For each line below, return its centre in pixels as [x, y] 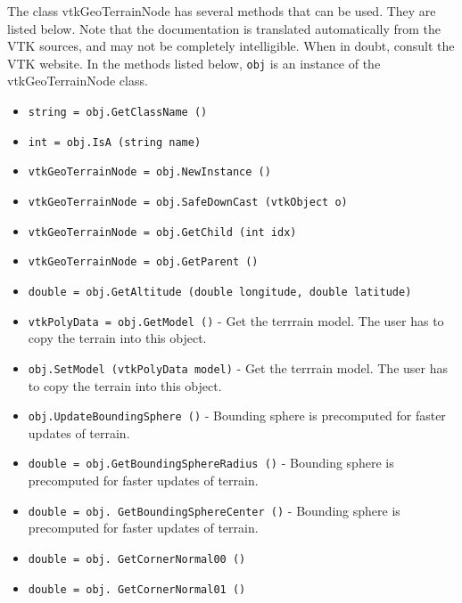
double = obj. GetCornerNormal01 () [137, 589]
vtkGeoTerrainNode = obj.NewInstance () [149, 172]
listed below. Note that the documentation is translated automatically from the [224, 28]
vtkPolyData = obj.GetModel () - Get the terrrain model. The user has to [236, 320]
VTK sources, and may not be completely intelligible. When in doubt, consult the [231, 46]
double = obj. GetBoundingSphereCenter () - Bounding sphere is [214, 510]
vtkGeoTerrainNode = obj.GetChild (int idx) [162, 232]
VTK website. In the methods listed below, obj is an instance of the [194, 63]
